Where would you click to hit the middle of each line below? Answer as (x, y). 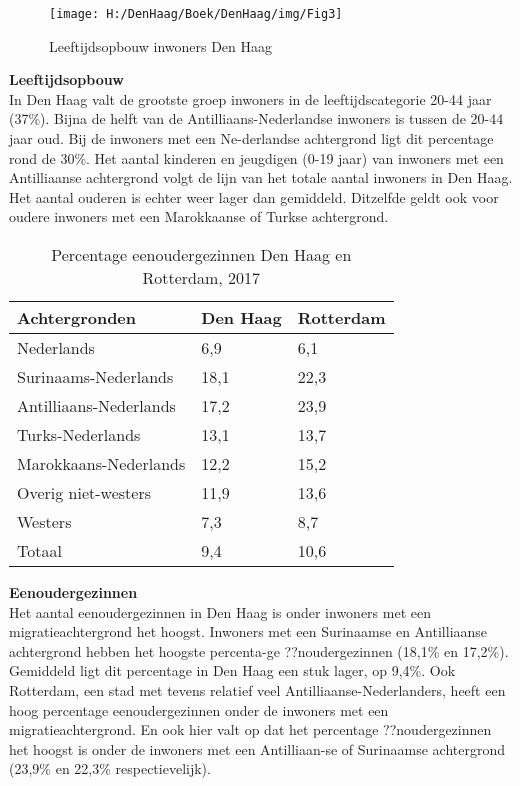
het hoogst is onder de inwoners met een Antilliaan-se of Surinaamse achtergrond (257, 748)
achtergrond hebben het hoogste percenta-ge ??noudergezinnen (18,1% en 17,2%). (259, 650)
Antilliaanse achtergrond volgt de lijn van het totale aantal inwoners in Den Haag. (261, 177)
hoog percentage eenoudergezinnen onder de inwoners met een (199, 709)
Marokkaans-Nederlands (101, 463)
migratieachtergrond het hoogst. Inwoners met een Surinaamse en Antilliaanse (248, 631)
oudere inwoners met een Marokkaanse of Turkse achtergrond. (199, 216)
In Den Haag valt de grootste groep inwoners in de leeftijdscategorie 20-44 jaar (250, 98)
